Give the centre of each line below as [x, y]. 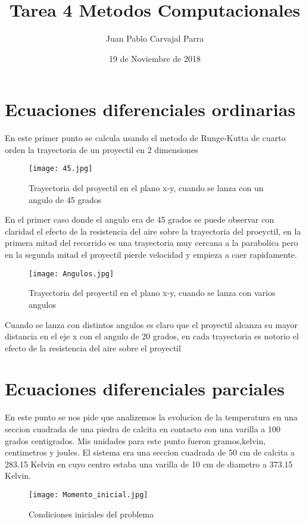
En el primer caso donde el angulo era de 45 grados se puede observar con [140, 219]
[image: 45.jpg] [61, 169]
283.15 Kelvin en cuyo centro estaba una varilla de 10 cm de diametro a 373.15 [149, 464]
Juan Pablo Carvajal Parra [155, 38]
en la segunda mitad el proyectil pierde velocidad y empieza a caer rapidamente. [151, 255]
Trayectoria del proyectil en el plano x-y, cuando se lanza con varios [152, 293]
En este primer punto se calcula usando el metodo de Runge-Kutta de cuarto [145, 138]
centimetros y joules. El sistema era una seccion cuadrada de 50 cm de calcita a [150, 452]
